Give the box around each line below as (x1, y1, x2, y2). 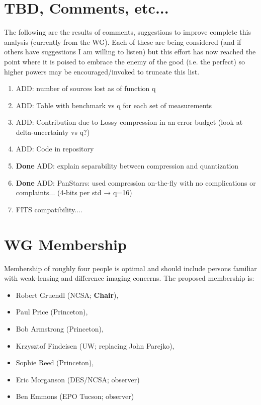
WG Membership (4, 233, 127, 254)
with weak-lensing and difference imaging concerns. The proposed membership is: (4, 273, 254, 283)
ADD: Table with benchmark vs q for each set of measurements (16, 100, 212, 110)
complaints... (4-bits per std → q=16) (16, 187, 132, 198)
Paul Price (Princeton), (16, 306, 88, 317)
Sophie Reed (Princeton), (16, 357, 94, 368)
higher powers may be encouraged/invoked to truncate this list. (4, 66, 200, 76)
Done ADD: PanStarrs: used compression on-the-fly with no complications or (16, 177, 256, 188)
